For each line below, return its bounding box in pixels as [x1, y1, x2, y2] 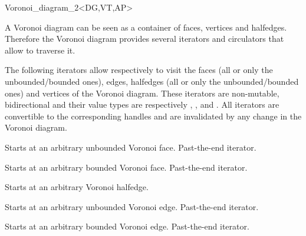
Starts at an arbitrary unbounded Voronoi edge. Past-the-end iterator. [5, 200, 259, 212]
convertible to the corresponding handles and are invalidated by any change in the [5, 109, 302, 122]
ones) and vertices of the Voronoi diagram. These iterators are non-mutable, [5, 87, 279, 99]
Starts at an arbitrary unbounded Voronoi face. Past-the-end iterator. [5, 141, 256, 153]
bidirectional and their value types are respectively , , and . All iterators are [5, 98, 279, 111]
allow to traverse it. [5, 44, 75, 56]
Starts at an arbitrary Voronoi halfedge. [5, 181, 149, 193]
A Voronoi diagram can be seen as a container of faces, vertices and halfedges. [5, 21, 287, 33]
